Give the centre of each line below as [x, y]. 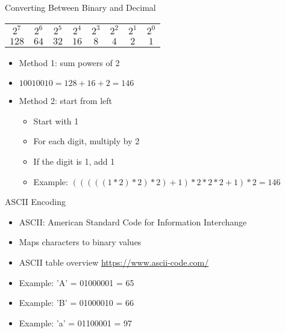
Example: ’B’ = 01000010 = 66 [76, 303]
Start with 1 [56, 121]
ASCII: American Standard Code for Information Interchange [133, 221]
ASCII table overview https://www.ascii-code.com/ [114, 262]
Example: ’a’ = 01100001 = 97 [76, 322]
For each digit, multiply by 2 [86, 141]
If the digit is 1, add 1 [74, 161]
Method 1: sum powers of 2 [69, 62]
